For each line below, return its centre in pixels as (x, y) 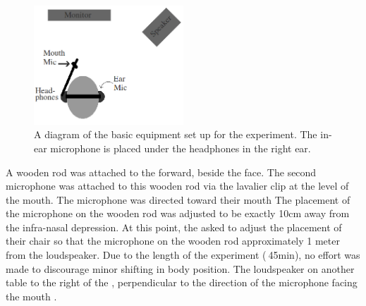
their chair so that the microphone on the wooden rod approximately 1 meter (173, 241)
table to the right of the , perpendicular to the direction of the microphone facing (182, 282)
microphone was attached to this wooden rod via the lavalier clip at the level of (177, 186)
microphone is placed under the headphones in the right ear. (181, 148)
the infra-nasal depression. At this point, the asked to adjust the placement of (174, 227)
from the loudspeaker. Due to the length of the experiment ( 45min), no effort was (183, 255)
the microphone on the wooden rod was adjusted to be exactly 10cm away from (178, 213)
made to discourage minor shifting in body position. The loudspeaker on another (180, 268)
